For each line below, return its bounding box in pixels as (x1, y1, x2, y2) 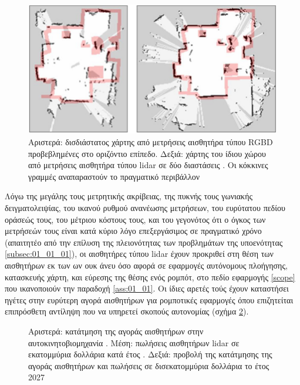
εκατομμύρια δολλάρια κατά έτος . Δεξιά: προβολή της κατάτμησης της (28, 348, 272, 360)
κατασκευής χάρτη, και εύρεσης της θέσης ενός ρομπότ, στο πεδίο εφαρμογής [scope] (5, 270, 295, 283)
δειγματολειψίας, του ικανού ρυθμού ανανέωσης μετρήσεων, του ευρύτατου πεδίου (5, 202, 285, 214)
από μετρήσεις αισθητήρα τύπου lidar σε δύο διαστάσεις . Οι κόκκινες (28, 159, 268, 171)
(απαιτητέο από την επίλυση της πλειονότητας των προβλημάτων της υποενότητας (5, 236, 283, 248)
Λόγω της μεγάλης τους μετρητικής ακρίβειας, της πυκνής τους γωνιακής (5, 190, 253, 202)
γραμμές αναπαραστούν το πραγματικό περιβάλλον (28, 170, 200, 182)
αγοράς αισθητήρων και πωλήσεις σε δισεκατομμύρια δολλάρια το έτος (28, 359, 269, 371)
